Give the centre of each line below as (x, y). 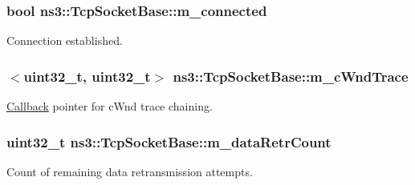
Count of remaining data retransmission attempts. (130, 171)
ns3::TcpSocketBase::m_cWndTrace (291, 76)
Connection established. (65, 40)
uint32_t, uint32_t (87, 76)
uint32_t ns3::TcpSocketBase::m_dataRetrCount (169, 141)
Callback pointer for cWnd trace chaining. (110, 106)
